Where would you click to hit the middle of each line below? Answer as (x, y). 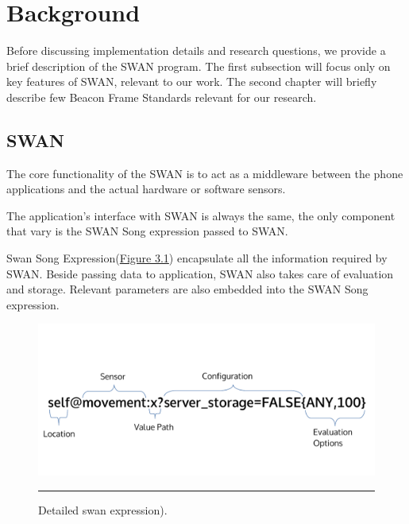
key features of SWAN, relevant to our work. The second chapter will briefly (192, 82)
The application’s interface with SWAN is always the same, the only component (201, 215)
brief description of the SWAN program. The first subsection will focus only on (199, 66)
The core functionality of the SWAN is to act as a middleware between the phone (205, 173)
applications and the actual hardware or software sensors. (146, 189)
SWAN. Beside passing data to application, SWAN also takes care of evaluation (200, 273)
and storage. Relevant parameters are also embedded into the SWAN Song (187, 289)
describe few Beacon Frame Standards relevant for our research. (162, 97)
